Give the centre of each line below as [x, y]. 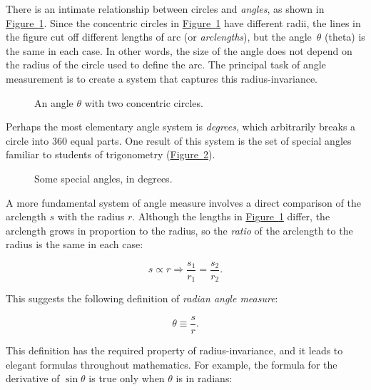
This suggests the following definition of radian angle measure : [142, 298]
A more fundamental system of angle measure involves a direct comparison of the [183, 202]
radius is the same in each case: [75, 244]
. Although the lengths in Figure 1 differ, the [231, 216]
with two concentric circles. [144, 102]
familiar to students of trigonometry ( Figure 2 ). [111, 154]
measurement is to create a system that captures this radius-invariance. [162, 78]
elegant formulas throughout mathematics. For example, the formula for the [172, 364]
